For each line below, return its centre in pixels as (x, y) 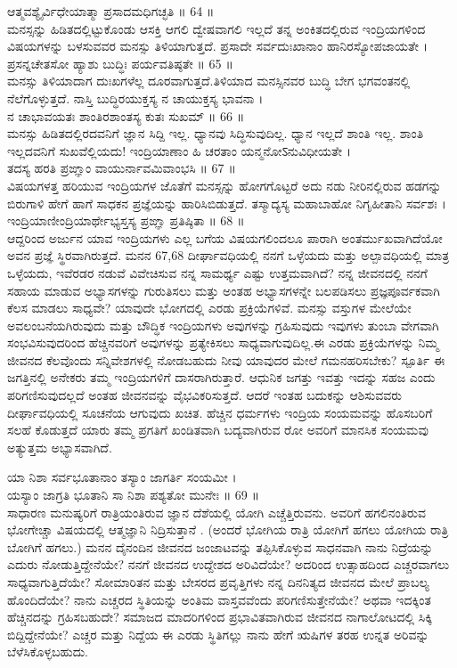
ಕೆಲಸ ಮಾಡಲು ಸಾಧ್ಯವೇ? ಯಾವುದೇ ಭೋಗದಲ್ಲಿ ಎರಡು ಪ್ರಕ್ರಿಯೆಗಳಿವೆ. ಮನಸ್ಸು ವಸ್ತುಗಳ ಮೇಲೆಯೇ (209, 308)
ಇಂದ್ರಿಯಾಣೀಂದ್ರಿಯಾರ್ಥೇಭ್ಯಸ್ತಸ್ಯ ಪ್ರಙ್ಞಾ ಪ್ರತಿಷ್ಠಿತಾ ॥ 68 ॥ (126, 220)
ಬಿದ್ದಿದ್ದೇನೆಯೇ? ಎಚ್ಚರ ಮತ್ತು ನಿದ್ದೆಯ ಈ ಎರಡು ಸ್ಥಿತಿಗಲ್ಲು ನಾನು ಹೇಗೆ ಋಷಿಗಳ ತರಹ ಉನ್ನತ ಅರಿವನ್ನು (218, 634)
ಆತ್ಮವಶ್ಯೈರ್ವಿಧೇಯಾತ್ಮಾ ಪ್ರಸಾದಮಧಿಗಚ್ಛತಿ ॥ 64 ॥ (111, 11)
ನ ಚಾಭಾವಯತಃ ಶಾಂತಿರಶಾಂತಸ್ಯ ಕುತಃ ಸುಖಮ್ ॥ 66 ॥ (126, 115)
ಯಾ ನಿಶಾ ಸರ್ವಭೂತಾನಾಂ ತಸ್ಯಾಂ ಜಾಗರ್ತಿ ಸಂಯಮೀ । (122, 477)
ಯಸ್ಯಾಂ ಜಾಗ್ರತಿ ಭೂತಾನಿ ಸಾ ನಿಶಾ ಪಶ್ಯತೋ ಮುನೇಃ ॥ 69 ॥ (134, 495)
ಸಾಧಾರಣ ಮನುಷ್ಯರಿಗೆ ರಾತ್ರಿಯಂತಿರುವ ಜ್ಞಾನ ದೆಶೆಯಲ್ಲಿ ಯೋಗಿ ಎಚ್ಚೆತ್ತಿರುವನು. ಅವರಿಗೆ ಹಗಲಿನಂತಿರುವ (216, 512)
